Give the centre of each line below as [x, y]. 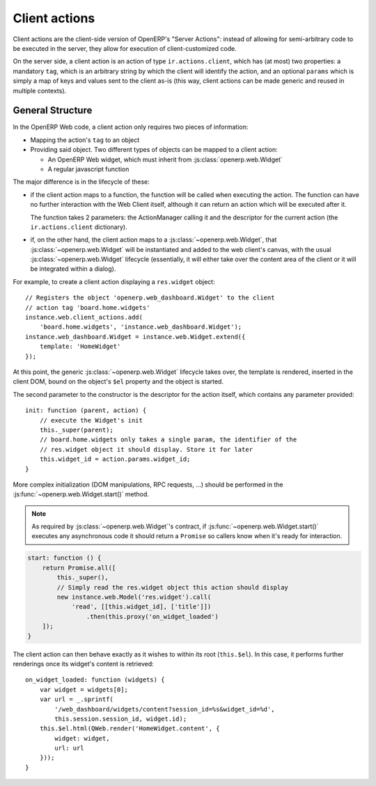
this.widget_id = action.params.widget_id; [115, 459]
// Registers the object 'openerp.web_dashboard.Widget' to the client [150, 298]
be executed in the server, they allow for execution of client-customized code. [125, 48]
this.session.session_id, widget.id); [121, 718]
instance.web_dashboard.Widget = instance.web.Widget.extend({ [135, 337]
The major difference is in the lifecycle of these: [81, 182]
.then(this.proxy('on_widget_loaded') [152, 616]
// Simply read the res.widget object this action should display [173, 587]
